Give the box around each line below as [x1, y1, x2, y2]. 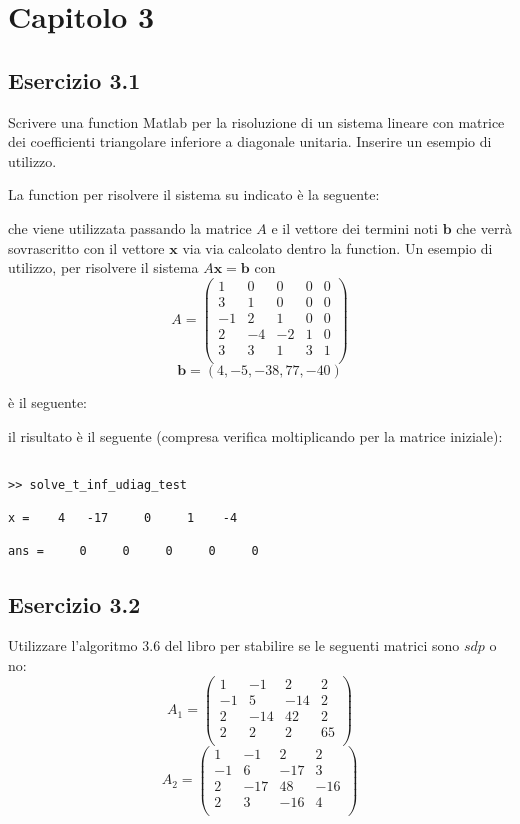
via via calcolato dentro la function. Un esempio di [182, 237, 493, 258]
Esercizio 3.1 [8, 64, 141, 95]
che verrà [456, 217, 512, 238]
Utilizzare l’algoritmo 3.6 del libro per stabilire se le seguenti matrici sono [8, 635, 460, 656]
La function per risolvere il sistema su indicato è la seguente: [8, 184, 380, 205]
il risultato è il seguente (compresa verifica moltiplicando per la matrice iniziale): [8, 425, 503, 446]
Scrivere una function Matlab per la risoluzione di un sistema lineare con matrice [8, 111, 505, 132]
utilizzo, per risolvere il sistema [8, 257, 199, 278]
